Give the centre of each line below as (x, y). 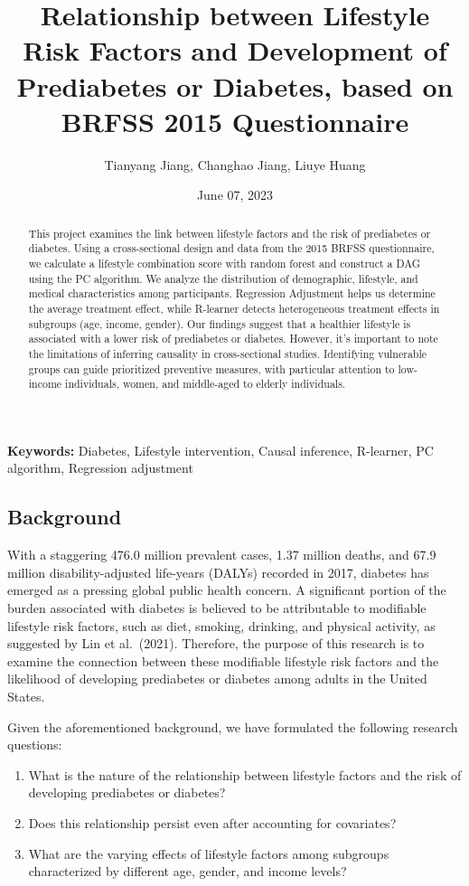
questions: (35, 745)
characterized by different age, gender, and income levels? (188, 871)
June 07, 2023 (235, 195)
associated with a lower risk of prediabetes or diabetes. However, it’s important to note (233, 339)
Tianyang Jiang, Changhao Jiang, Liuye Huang (235, 164)
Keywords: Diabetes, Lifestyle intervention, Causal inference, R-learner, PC (220, 450)
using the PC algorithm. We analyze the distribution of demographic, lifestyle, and (223, 278)
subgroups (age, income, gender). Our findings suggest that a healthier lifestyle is (220, 323)
